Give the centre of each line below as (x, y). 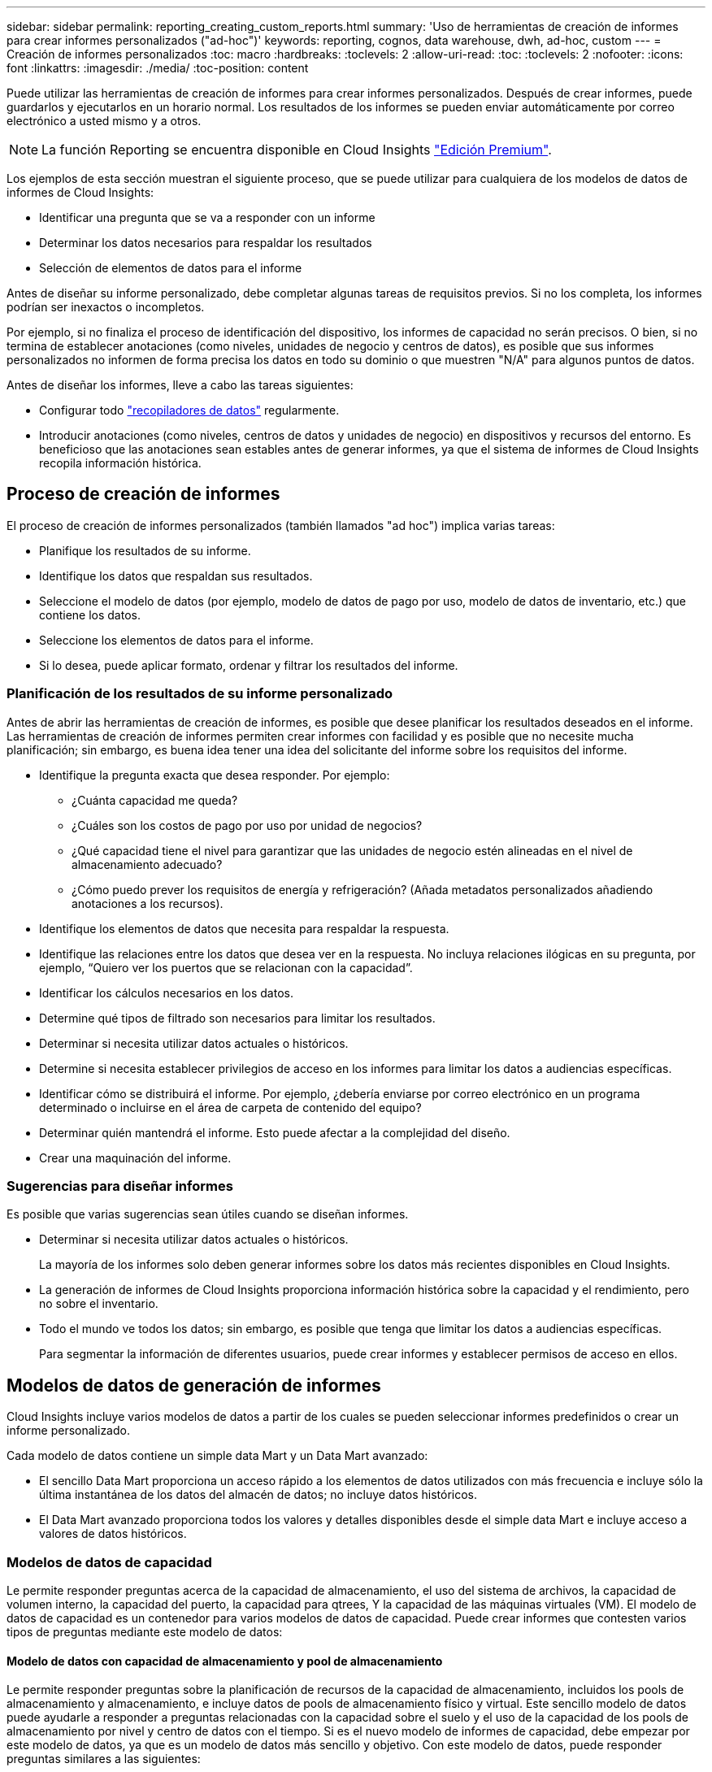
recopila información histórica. (120, 463)
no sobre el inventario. (99, 1304)
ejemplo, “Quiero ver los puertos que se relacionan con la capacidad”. (226, 967)
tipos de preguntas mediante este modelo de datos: (145, 1631)
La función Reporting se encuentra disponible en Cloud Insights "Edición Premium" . (297, 150)
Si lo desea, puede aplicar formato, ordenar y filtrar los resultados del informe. (249, 665)
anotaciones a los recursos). (148, 903)
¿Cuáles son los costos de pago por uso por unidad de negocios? (247, 825)
